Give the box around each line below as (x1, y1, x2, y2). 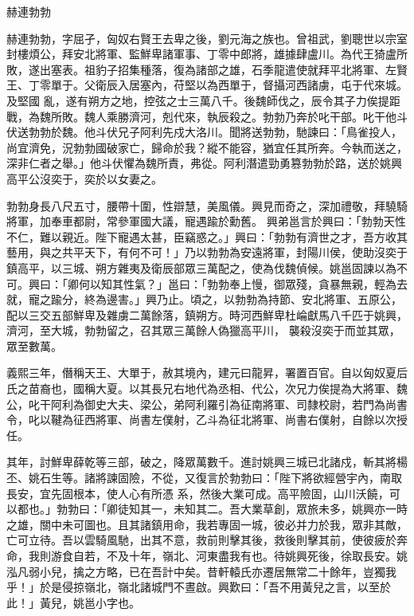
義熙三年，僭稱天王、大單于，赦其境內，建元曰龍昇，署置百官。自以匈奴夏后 (6, 364, 408, 381)
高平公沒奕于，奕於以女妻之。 (6, 170, 162, 186)
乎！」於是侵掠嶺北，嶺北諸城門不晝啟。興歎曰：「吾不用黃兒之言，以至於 (6, 579, 391, 595)
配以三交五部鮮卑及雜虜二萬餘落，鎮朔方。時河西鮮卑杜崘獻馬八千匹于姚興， (6, 306, 408, 323)
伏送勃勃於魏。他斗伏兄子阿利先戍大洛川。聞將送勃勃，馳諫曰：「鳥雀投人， (6, 124, 402, 140)
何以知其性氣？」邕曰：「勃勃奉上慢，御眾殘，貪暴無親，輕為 (78, 275, 396, 292)
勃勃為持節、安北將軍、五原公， (234, 291, 402, 308)
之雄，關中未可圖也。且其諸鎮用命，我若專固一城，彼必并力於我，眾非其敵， (6, 516, 408, 532)
